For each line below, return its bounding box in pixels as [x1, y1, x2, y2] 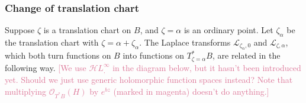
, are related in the [212, 49, 281, 62]
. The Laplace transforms [139, 36, 231, 49]
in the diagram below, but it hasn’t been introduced [112, 61, 301, 73]
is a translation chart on [43, 24, 131, 36]
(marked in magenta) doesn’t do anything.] [113, 85, 269, 97]
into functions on [123, 49, 184, 62]
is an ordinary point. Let [183, 24, 273, 36]
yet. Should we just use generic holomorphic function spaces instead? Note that [5, 73, 293, 86]
